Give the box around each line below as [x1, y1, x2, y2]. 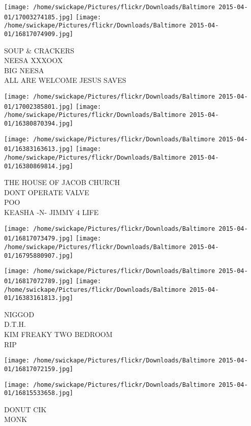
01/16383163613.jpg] [4, 145, 74, 153]
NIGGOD [4, 309, 35, 319]
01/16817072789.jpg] [4, 277, 74, 285]
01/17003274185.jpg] [4, 13, 74, 21]
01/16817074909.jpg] [4, 30, 74, 38]
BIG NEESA [4, 65, 44, 75]
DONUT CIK [4, 404, 47, 414]
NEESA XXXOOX [4, 55, 63, 66]
